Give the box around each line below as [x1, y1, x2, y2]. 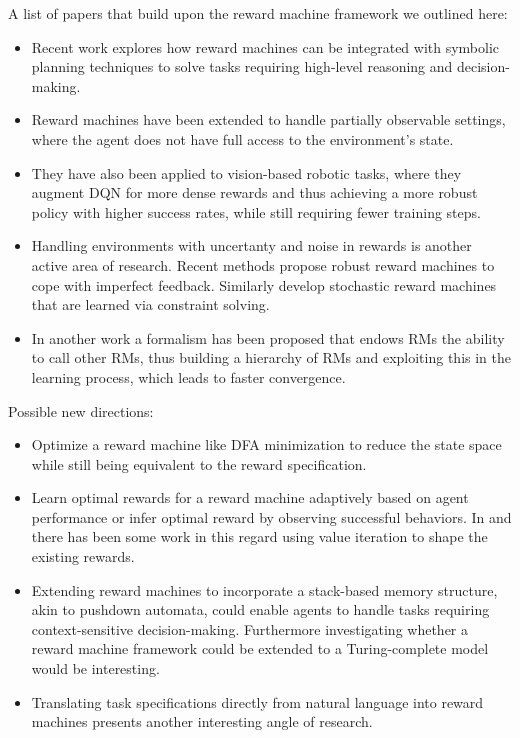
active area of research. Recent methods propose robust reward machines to [31, 254, 495, 275]
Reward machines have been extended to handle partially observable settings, [31, 109, 506, 130]
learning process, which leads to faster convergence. [31, 366, 346, 387]
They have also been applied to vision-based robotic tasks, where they [31, 162, 462, 183]
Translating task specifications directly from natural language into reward [31, 691, 484, 712]
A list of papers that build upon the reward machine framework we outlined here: [8, 3, 508, 23]
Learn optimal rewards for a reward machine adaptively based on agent [31, 487, 469, 508]
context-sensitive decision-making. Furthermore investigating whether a [31, 618, 469, 639]
